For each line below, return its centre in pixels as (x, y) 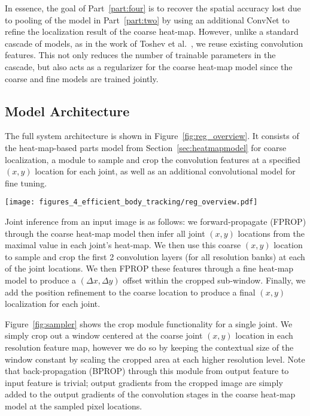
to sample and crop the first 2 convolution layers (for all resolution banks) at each (155, 256)
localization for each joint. (53, 304)
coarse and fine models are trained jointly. (82, 78)
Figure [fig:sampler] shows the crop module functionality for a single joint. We (149, 323)
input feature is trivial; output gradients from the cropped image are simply (144, 382)
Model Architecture (67, 111)
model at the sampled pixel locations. (74, 406)
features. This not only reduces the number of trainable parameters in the (140, 55)
